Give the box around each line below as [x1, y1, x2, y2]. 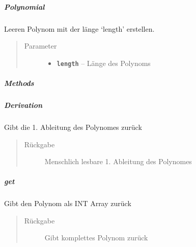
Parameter [24, 40, 57, 51]
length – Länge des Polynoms [57, 57, 151, 68]
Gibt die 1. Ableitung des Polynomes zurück [4, 121, 142, 132]
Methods [4, 78, 34, 88]
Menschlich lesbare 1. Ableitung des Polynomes [44, 156, 192, 167]
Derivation [4, 99, 43, 110]
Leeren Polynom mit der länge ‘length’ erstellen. [4, 23, 155, 34]
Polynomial [4, 1, 45, 12]
